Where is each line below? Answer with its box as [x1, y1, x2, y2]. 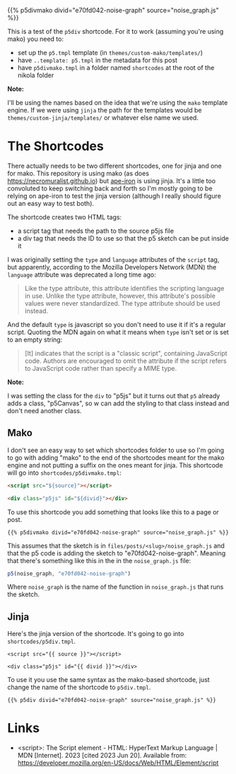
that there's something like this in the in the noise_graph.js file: [7, 556, 191, 565]
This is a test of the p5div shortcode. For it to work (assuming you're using [7, 28, 224, 35]
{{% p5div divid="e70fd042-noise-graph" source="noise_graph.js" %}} [7, 697, 217, 704]
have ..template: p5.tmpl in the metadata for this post [17, 56, 178, 64]
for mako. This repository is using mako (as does [7, 169, 150, 178]
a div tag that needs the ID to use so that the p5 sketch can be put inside [17, 233, 230, 243]
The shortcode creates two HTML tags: [7, 212, 122, 221]
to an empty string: [7, 335, 63, 344]
